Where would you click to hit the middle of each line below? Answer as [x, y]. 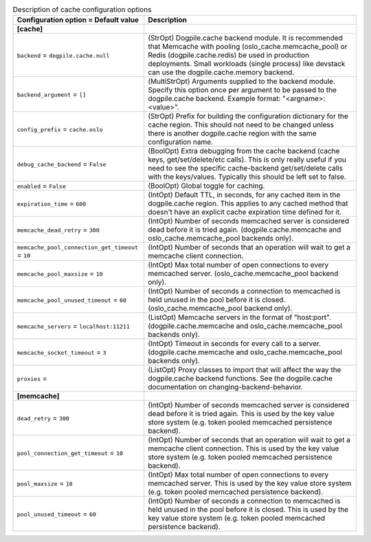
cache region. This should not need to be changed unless [241, 125]
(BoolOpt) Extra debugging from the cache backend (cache [244, 151]
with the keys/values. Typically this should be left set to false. [247, 177]
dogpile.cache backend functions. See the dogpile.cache [240, 378]
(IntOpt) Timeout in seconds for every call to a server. [235, 344]
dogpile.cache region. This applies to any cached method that [248, 204]
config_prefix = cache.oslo [60, 129]
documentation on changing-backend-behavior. [226, 387]
